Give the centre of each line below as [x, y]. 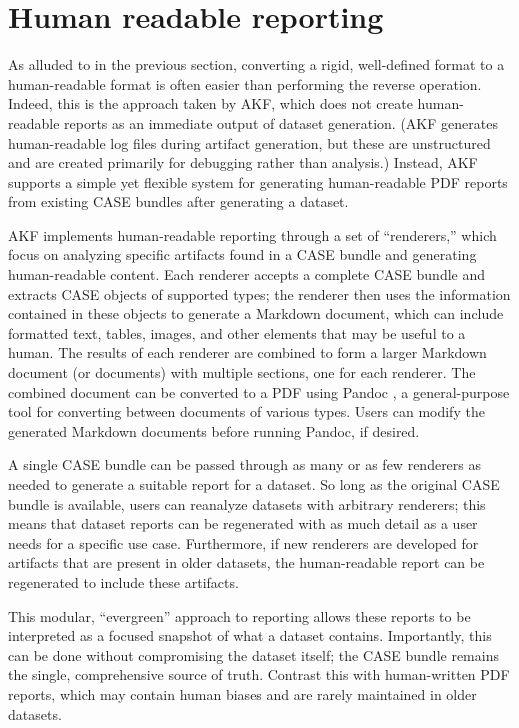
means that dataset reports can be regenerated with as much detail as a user [243, 523]
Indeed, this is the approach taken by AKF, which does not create [210, 103]
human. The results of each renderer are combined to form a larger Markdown [247, 352]
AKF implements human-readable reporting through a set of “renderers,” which [252, 234]
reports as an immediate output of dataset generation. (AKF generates [281, 122]
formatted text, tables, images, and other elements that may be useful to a [237, 332]
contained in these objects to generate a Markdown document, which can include [256, 313]
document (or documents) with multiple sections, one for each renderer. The [242, 372]
